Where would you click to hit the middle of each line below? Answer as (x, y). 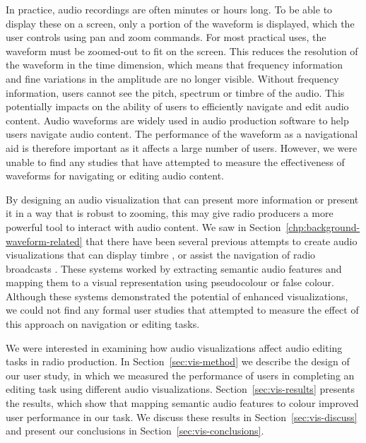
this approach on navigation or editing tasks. (103, 324)
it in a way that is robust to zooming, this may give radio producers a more (170, 213)
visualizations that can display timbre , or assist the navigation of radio (161, 255)
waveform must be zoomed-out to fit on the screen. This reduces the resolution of (182, 51)
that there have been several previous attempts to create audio (222, 241)
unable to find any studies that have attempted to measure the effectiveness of (175, 161)
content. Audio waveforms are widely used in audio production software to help (177, 120)
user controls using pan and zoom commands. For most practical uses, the (166, 37)
